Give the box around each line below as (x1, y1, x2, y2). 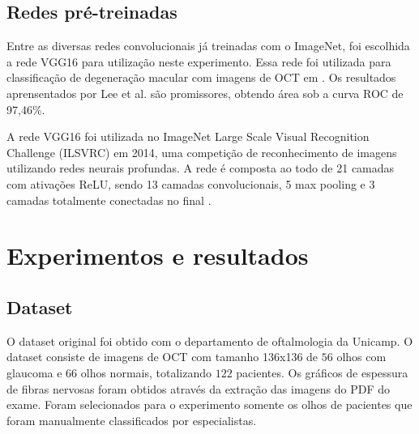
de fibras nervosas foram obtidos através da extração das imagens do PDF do (6, 380, 391, 397)
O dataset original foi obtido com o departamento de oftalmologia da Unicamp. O (6, 332, 413, 349)
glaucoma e (6, 364, 62, 381)
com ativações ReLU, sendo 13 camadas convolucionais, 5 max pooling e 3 (6, 175, 375, 192)
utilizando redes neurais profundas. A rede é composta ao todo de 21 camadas (6, 160, 395, 177)
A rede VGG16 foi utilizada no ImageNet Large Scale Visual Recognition (6, 128, 370, 145)
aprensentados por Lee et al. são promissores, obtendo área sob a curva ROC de (6, 84, 404, 101)
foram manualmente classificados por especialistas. (6, 411, 257, 428)
